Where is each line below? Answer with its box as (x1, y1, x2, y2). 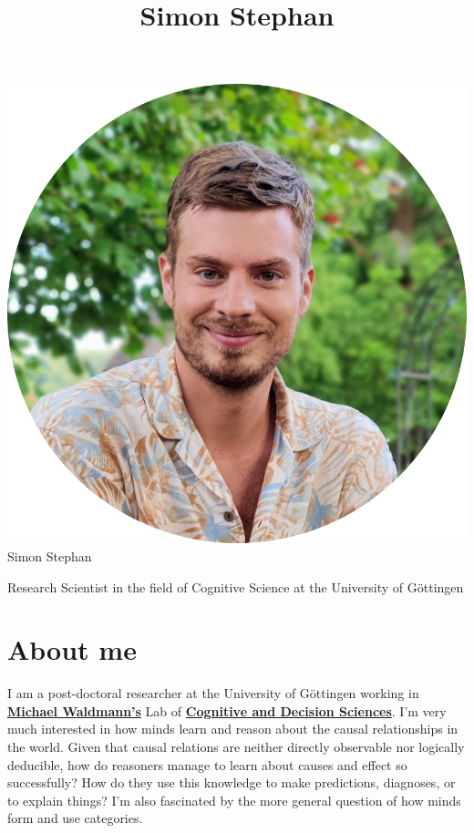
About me (7, 631, 137, 668)
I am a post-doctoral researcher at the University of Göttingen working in (7, 684, 419, 703)
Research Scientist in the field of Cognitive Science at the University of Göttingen (7, 577, 464, 596)
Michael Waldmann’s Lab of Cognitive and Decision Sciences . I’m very (7, 701, 447, 720)
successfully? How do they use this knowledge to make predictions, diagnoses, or (7, 773, 456, 792)
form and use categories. (7, 808, 143, 828)
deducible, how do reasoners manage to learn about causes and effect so (7, 755, 407, 774)
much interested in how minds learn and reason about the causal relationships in (7, 719, 459, 738)
